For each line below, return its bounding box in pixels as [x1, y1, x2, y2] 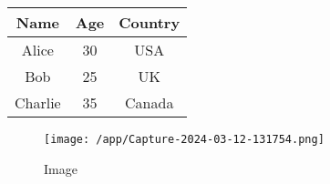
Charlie [15, 92, 61, 113]
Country [119, 12, 180, 33]
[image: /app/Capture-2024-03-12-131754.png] [44, 133, 325, 146]
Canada [125, 92, 174, 113]
